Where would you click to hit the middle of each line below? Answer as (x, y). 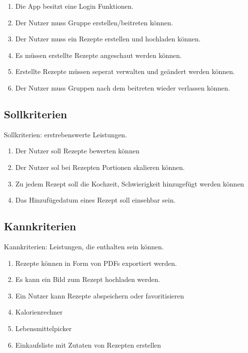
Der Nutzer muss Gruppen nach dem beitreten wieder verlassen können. (123, 87)
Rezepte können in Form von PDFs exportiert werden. (96, 263)
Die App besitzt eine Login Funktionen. (74, 6)
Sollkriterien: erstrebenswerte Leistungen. (66, 134)
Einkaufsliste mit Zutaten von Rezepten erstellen (88, 344)
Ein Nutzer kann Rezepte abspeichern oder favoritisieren (100, 295)
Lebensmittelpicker (44, 328)
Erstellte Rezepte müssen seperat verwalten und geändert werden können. (125, 71)
